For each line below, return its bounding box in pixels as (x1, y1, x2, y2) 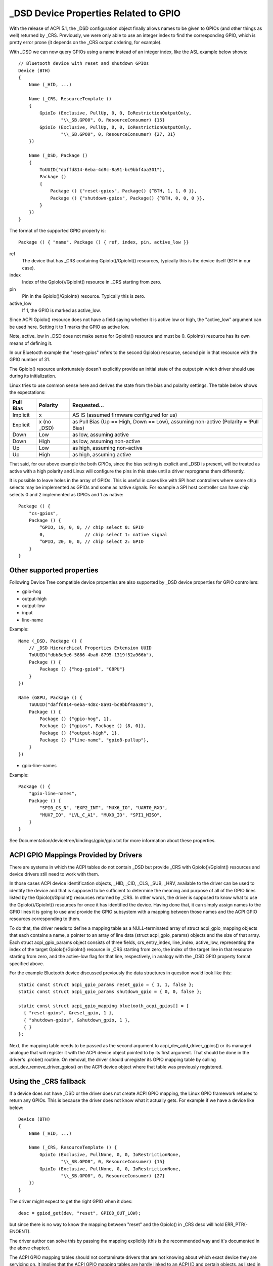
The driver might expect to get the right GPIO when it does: (9, 1198, 133, 1205)
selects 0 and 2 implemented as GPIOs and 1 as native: (9, 491, 124, 497)
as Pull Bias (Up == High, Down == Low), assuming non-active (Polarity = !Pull (72, 418, 259, 425)
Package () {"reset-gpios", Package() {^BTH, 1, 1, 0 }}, (50, 188, 197, 194)
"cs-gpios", (28, 510, 59, 516)
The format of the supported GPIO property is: (9, 228, 106, 234)
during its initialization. (9, 373, 57, 379)
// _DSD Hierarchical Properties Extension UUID (28, 645, 152, 651)
